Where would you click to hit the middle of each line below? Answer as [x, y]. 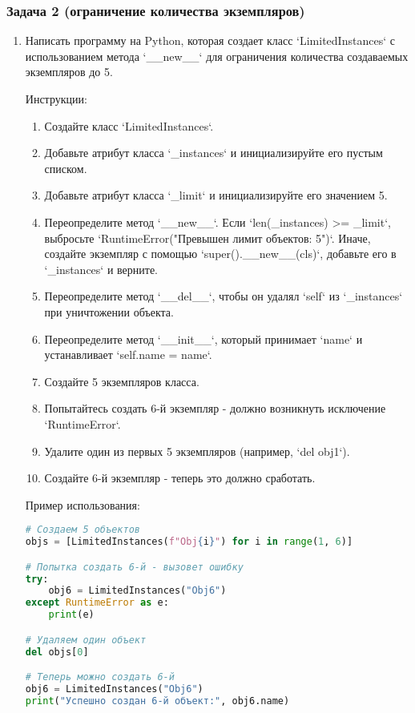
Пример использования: [83, 504]
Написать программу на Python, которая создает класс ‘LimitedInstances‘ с [210, 40]
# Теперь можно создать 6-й [100, 677]
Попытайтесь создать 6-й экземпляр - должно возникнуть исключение [215, 408]
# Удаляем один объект [86, 640]
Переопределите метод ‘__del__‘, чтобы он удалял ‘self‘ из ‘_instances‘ [224, 296]
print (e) [71, 615]
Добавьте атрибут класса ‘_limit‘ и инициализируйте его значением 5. [216, 195]
